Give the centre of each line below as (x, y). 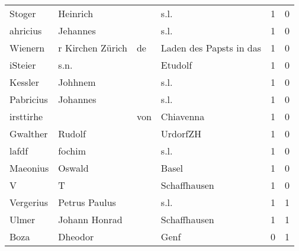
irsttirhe (26, 116)
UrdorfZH (181, 133)
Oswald (73, 168)
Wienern (27, 48)
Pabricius (29, 99)
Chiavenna (183, 116)
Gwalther (29, 133)
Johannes (77, 99)
